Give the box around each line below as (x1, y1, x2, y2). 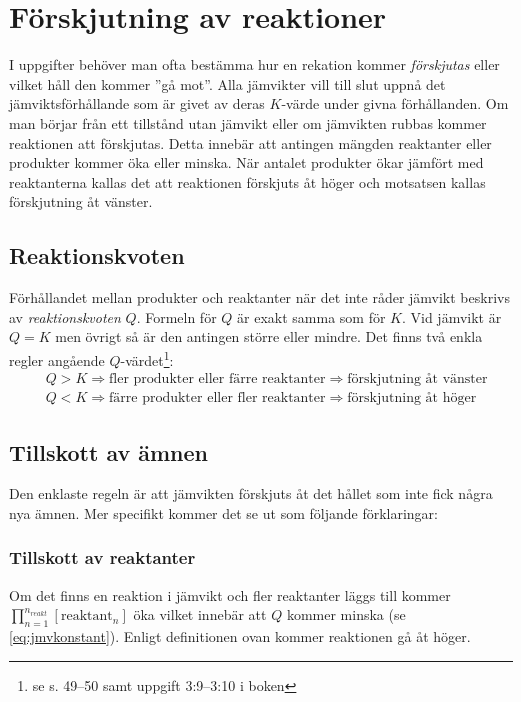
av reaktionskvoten (9, 306, 121, 327)
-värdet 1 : (120, 346, 174, 370)
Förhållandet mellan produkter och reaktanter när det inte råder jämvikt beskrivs (9, 287, 510, 308)
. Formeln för (136, 306, 217, 327)
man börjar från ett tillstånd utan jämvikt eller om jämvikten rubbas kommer (9, 112, 487, 133)
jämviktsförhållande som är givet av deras (9, 93, 265, 114)
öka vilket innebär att (133, 604, 267, 625)
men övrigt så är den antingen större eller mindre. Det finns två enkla (55, 326, 483, 347)
